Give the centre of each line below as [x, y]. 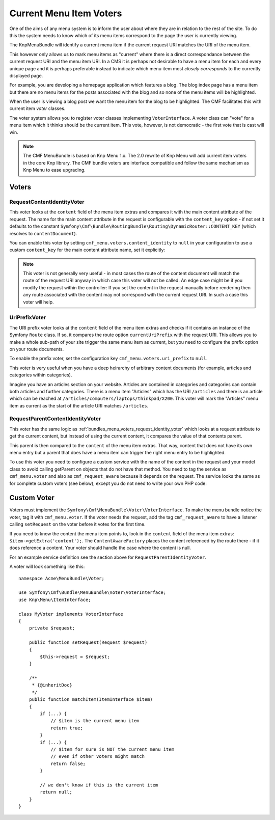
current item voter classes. [37, 108]
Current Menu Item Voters [66, 13]
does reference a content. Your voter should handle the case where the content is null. [100, 548]
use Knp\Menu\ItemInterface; [55, 599]
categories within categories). [41, 375]
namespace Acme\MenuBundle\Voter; [61, 578]
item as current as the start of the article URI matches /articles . [79, 405]
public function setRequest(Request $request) [88, 643]
